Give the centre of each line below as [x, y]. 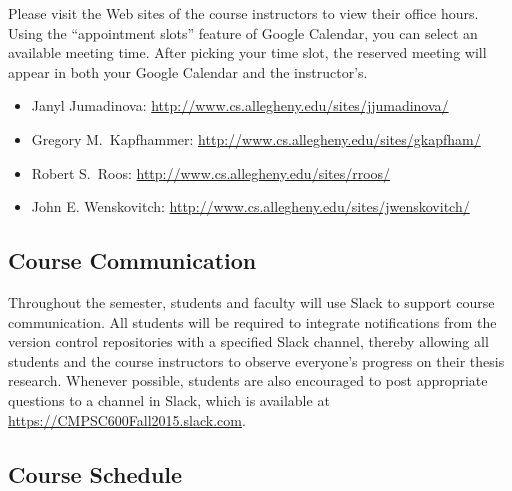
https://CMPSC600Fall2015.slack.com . [127, 419]
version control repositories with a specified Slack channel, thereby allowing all [248, 341]
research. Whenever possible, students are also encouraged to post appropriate [248, 380]
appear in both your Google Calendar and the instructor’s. [188, 71]
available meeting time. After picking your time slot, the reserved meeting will [247, 52]
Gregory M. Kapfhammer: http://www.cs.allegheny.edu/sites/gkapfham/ [256, 138]
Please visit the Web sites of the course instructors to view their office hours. [243, 13]
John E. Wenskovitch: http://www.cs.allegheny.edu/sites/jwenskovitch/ [250, 206]
